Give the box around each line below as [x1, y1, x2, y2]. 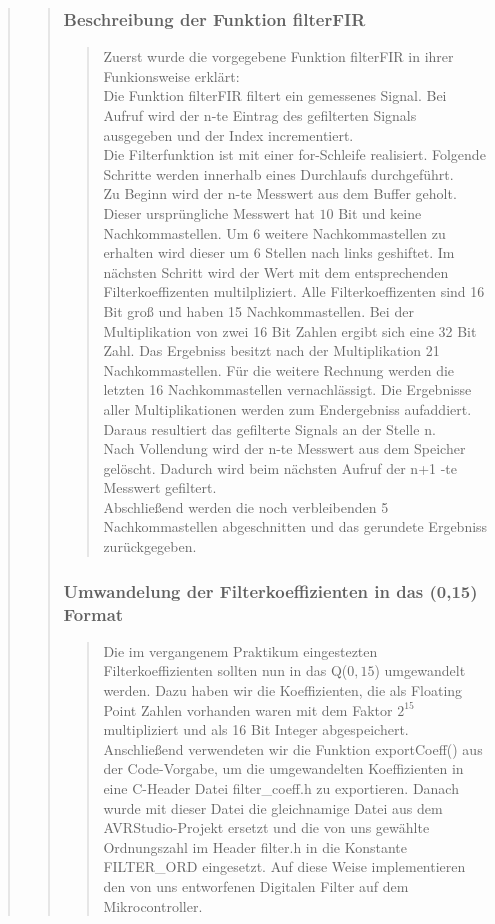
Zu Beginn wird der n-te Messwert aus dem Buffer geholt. [103, 183, 457, 204]
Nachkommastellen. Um [103, 222, 249, 243]
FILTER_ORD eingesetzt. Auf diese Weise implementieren [103, 856, 466, 877]
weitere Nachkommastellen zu [264, 222, 446, 243]
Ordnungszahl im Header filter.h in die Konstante [103, 836, 408, 857]
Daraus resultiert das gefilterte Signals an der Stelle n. [103, 418, 436, 439]
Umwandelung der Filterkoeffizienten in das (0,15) [63, 578, 478, 603]
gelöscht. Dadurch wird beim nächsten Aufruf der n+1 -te [103, 457, 458, 478]
